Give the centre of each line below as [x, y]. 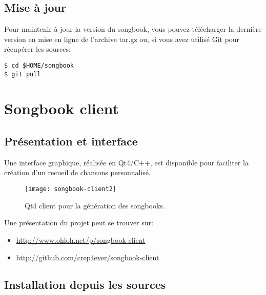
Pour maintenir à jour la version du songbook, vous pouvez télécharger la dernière [133, 29]
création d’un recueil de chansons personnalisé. [77, 172]
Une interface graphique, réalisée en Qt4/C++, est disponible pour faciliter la [126, 162]
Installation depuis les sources [85, 285]
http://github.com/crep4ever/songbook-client [88, 257]
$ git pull [23, 74]
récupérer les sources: [37, 49]
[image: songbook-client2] [70, 189]
